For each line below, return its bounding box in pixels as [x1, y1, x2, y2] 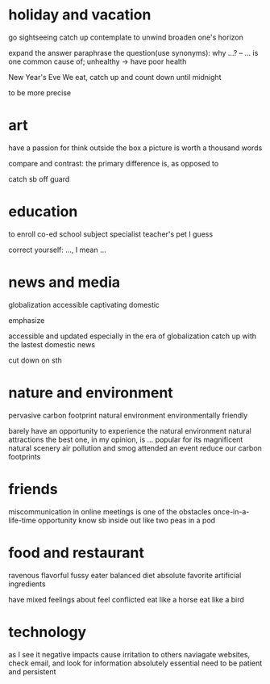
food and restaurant [8, 543, 145, 562]
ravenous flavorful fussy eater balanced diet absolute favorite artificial [8, 570, 242, 580]
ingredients [8, 579, 46, 589]
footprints [8, 451, 41, 461]
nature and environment [8, 384, 173, 401]
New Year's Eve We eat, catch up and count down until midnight [8, 72, 222, 82]
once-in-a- [213, 506, 250, 516]
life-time [8, 515, 36, 525]
